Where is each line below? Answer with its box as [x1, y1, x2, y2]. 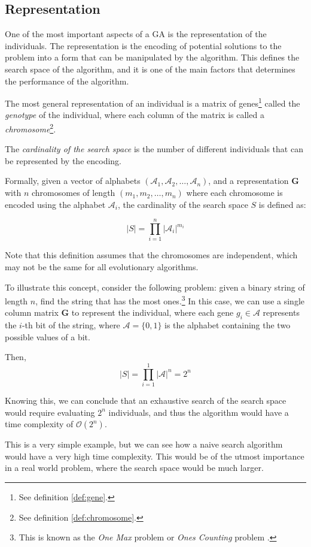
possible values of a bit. [5, 330, 90, 343]
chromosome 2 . [5, 121, 56, 135]
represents [263, 306, 300, 319]
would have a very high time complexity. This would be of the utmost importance [5, 449, 304, 462]
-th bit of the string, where [22, 319, 120, 331]
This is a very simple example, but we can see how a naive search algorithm [5, 438, 283, 451]
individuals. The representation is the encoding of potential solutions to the [5, 39, 282, 52]
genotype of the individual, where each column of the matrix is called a [5, 108, 264, 121]
